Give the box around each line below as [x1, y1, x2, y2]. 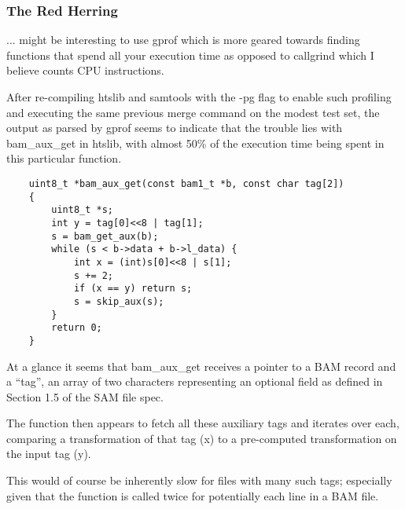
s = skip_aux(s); [73, 295, 164, 307]
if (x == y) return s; [73, 283, 193, 295]
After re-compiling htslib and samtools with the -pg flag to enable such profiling [6, 89, 392, 104]
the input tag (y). [6, 445, 91, 462]
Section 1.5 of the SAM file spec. [6, 388, 164, 405]
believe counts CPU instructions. [6, 62, 164, 79]
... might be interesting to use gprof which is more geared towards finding [6, 31, 360, 48]
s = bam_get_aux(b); [51, 230, 159, 242]
